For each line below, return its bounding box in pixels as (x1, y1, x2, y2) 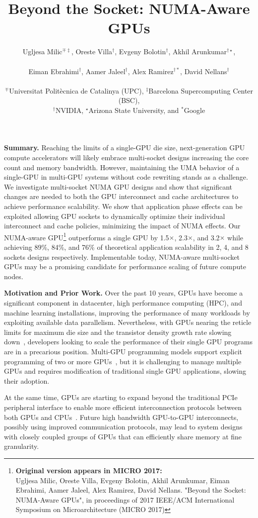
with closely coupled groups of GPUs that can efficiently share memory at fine (4, 431, 242, 441)
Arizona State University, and (88, 104, 179, 115)
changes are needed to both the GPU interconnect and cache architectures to (4, 191, 238, 202)
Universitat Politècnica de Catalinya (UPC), (9, 85, 144, 96)
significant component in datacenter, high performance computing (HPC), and (4, 298, 242, 308)
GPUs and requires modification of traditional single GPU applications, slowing (4, 366, 247, 376)
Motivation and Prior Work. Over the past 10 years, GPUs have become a (4, 288, 243, 298)
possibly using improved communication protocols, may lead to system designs (4, 421, 243, 432)
